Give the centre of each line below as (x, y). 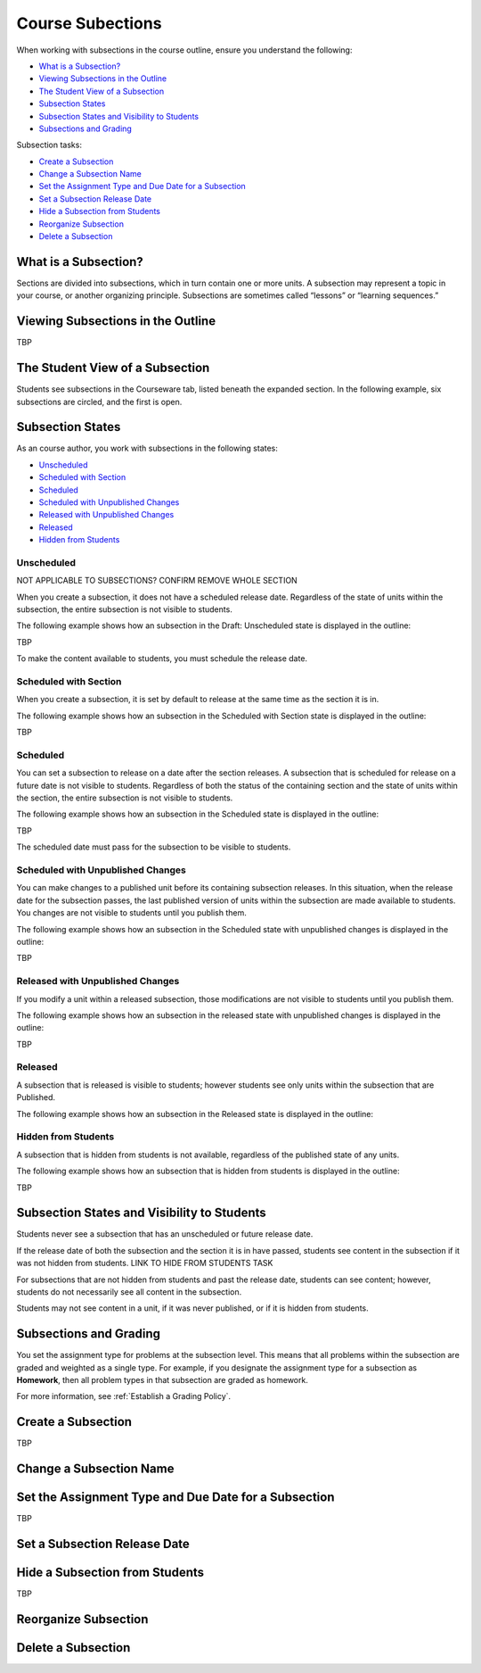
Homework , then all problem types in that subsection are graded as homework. (163, 1380)
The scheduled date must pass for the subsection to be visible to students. (154, 847)
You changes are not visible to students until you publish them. (131, 913)
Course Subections (89, 23)
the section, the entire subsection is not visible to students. (125, 798)
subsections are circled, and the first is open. (99, 402)
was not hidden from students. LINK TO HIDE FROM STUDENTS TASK (145, 1263)
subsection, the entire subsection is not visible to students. (125, 609)
